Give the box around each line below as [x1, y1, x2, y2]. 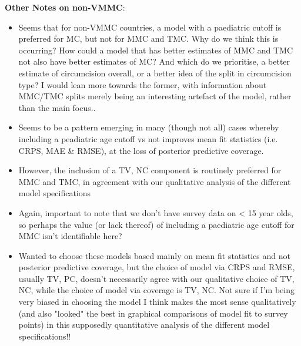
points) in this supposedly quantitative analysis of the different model [18, 318, 270, 331]
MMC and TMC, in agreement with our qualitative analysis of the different [18, 175, 291, 187]
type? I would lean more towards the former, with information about [18, 78, 267, 90]
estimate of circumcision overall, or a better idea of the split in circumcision [18, 66, 292, 79]
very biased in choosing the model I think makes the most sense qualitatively [18, 295, 296, 308]
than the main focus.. [18, 101, 96, 113]
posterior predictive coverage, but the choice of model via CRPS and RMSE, [18, 261, 295, 273]
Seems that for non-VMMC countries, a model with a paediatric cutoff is [18, 21, 282, 33]
